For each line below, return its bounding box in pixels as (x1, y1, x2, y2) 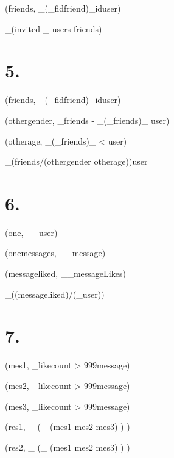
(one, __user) (5, 226, 58, 238)
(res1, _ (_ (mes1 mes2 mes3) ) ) (5, 420, 130, 433)
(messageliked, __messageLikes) (5, 267, 126, 279)
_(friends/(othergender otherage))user (5, 155, 148, 168)
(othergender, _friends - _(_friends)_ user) (5, 113, 170, 126)
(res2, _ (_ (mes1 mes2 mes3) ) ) (5, 440, 130, 453)
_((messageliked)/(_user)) (5, 287, 105, 300)
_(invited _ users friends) (5, 22, 102, 35)
